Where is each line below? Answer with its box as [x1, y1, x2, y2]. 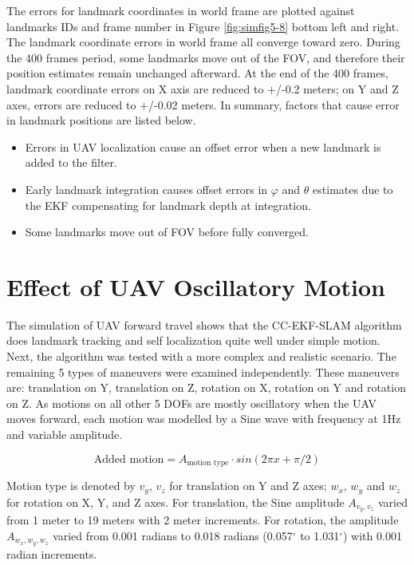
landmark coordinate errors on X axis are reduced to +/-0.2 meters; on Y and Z [6, 80, 399, 97]
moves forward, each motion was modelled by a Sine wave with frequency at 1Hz [6, 410, 401, 427]
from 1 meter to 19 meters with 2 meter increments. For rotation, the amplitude [6, 512, 399, 528]
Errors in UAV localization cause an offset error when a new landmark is [25, 138, 381, 155]
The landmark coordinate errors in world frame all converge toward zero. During [6, 34, 400, 50]
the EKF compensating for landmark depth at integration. [25, 196, 311, 213]
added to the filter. [25, 154, 117, 171]
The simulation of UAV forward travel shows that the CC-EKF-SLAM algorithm [6, 316, 402, 333]
